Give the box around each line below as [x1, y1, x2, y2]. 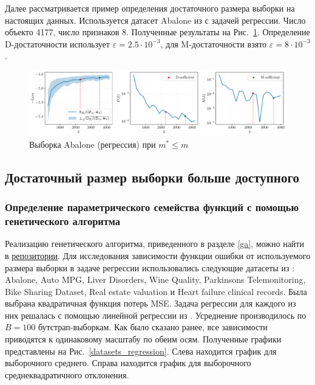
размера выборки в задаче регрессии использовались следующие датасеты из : [5, 261, 295, 274]
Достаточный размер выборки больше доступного [5, 167, 299, 186]
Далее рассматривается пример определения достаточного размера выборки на [5, 2, 295, 14]
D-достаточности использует [5, 37, 110, 50]
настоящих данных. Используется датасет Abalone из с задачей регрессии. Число [5, 13, 306, 26]
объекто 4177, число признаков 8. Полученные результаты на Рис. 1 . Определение [5, 26, 310, 38]
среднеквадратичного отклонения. [5, 368, 129, 381]
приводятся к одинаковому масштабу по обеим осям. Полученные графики [5, 333, 282, 345]
